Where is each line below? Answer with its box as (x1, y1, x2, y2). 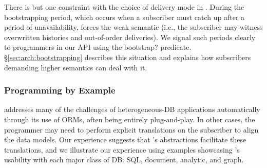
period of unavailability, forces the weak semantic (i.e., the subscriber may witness (4, 22, 263, 32)
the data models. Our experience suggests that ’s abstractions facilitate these (4, 134, 246, 145)
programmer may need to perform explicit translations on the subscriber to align (4, 124, 259, 135)
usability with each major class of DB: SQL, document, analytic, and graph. (4, 154, 244, 165)
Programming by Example (4, 84, 116, 97)
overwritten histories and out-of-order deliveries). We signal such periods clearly (4, 31, 256, 42)
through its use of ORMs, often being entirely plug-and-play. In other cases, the (4, 114, 255, 124)
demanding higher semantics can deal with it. (4, 62, 147, 72)
